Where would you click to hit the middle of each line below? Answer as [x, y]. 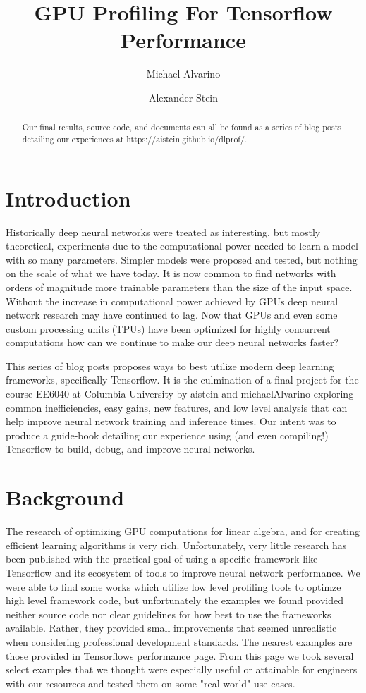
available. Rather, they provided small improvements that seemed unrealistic [171, 628]
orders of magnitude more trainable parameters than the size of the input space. [179, 287]
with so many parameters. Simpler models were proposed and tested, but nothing [182, 259]
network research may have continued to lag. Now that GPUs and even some [172, 315]
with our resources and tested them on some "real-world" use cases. [151, 683]
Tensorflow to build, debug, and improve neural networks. [130, 449]
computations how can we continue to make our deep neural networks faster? [172, 342]
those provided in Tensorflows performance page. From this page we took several [180, 655]
